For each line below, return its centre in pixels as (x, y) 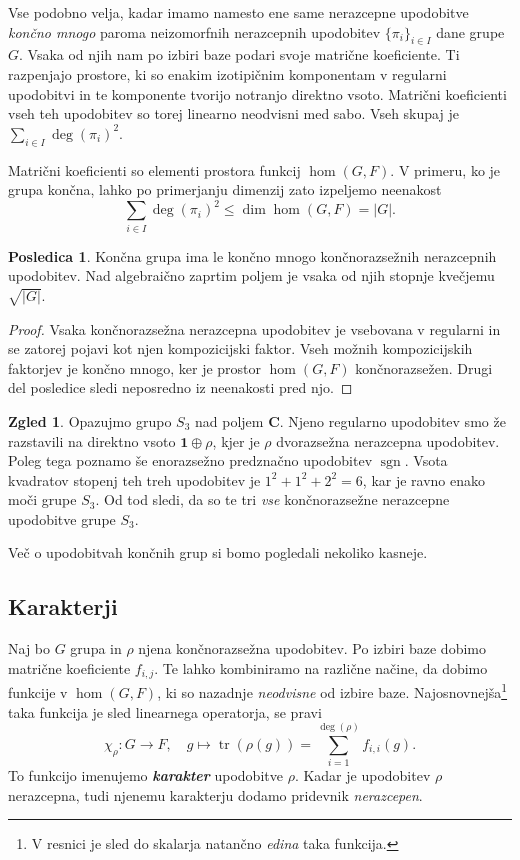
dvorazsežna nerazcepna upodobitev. (388, 440)
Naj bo (29, 648)
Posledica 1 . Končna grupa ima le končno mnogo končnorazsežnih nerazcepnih (252, 255)
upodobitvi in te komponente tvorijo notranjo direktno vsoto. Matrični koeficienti (257, 93)
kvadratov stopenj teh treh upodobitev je (134, 479)
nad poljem (229, 420)
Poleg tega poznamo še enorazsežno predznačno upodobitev (190, 460)
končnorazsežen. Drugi (424, 367)
